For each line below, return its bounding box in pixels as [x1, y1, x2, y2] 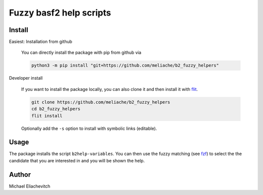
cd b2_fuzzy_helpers [31, 106, 80, 112]
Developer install [9, 75, 43, 81]
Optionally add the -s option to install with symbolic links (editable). [21, 125, 157, 131]
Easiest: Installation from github [9, 39, 73, 45]
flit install [31, 113, 63, 119]
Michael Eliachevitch [9, 183, 51, 189]
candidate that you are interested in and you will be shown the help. [9, 158, 145, 163]
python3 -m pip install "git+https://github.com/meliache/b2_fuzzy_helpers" [31, 63, 219, 68]
